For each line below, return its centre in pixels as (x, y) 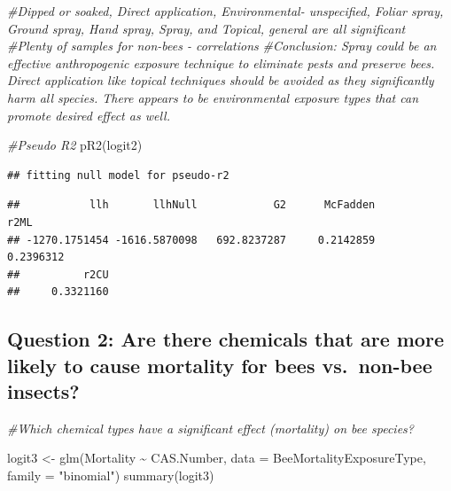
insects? (43, 391)
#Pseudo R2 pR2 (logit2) (75, 145)
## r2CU (58, 274)
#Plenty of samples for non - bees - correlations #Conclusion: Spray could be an (222, 46)
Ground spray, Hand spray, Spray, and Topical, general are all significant (206, 28)
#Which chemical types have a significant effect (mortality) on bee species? (210, 428)
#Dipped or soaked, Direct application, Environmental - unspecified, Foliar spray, (225, 11)
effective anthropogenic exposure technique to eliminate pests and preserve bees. (221, 62)
